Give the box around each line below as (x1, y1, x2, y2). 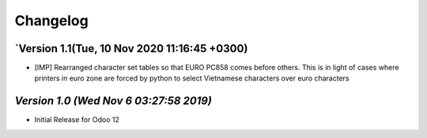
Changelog (14, 12, 89, 29)
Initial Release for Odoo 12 (34, 115, 120, 125)
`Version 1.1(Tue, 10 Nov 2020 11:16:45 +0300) (14, 42, 248, 55)
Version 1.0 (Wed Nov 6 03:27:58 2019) (14, 95, 213, 108)
